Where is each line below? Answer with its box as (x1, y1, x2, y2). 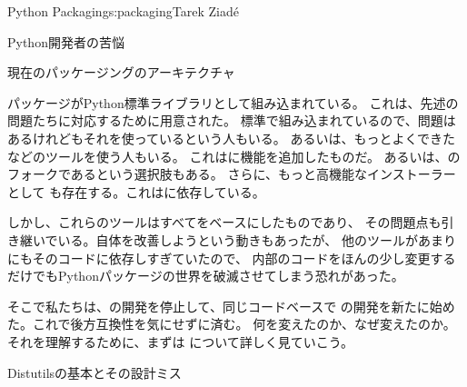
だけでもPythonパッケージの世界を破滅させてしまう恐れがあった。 (7, 266, 404, 285)
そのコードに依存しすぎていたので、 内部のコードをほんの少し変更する (32, 248, 456, 267)
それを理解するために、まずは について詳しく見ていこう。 (7, 332, 353, 351)
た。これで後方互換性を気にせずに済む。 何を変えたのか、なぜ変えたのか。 (7, 314, 456, 333)
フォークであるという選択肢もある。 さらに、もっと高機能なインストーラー (7, 164, 456, 184)
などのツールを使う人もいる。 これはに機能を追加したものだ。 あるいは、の (7, 146, 461, 165)
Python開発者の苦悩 (7, 32, 124, 51)
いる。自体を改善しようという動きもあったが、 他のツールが (57, 230, 418, 249)
